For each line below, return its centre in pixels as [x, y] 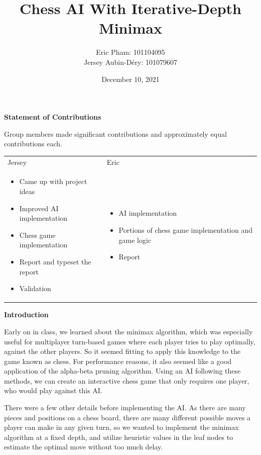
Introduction [26, 314]
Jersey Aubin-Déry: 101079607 [130, 62]
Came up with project [53, 181]
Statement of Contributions [53, 117]
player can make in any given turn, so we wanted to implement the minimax [121, 427]
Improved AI [39, 208]
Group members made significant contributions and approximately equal [115, 133]
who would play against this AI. [53, 390]
